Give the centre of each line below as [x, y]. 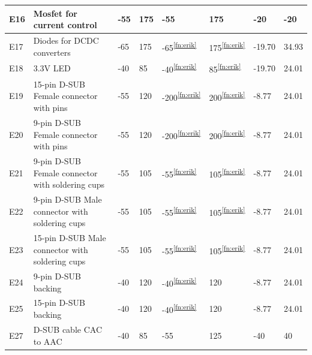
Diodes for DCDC [66, 40]
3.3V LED [52, 68]
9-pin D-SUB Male [67, 199]
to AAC [48, 341]
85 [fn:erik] [225, 68]
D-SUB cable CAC [67, 329]
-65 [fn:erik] [179, 46]
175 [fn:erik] [227, 46]
